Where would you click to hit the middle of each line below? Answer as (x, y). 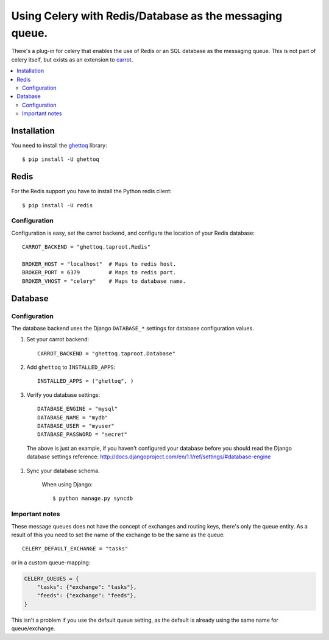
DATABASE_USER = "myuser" (76, 426)
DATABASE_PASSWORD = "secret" (83, 435)
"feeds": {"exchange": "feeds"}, (87, 596)
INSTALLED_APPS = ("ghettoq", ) (86, 381)
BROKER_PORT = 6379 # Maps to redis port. (99, 272)
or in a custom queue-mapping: (51, 562)
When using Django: (67, 484)
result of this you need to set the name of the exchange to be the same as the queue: (118, 535)
